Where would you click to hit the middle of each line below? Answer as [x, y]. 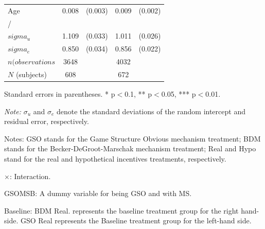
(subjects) [31, 74]
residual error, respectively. [47, 121]
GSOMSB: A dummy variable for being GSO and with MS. [98, 193]
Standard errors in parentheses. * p [60, 94]
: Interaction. [30, 176]
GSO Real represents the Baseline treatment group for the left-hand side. [136, 221]
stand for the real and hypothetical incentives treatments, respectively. [115, 159]
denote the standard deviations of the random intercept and [151, 111]
